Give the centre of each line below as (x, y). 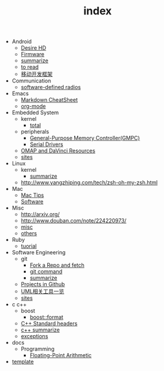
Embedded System (35, 112)
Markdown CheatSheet (49, 100)
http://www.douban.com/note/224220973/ (74, 221)
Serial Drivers (46, 144)
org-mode (33, 107)
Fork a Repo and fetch (57, 265)
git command (46, 272)
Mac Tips (32, 195)
